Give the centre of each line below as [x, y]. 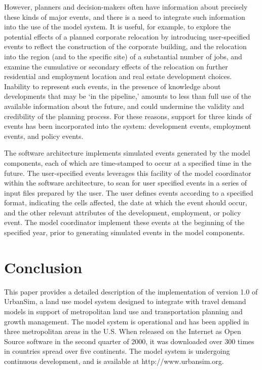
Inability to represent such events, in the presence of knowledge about [113, 86]
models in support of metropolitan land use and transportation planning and [123, 311]
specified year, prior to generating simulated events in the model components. [124, 232]
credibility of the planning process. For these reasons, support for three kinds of [128, 116]
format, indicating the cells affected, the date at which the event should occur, [126, 202]
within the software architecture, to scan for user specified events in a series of [126, 183]
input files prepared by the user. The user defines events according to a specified [129, 192]
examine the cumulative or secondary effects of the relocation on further [116, 66]
